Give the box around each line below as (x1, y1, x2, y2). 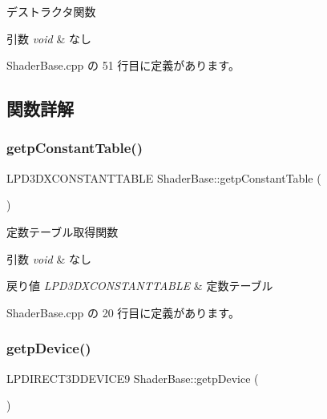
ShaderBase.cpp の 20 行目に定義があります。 (6, 304, 240, 320)
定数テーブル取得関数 (6, 223, 119, 240)
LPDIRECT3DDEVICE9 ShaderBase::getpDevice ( (6, 369, 259, 386)
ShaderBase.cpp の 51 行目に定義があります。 (6, 57, 240, 74)
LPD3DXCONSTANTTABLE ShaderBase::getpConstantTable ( (6, 169, 321, 186)
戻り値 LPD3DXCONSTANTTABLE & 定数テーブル (6, 277, 273, 294)
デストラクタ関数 (6, 3, 96, 19)
